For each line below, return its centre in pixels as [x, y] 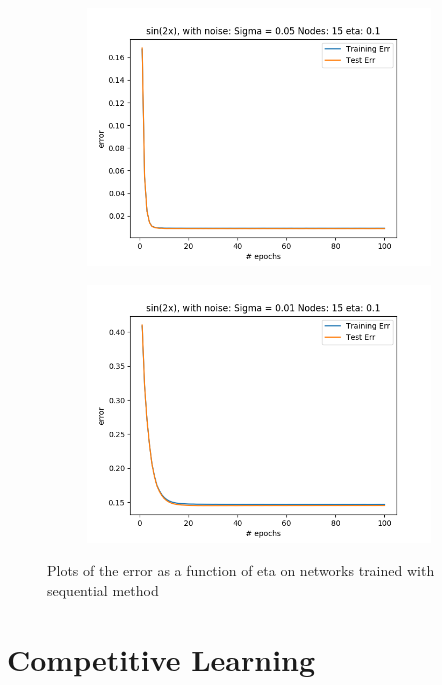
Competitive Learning [161, 658]
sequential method [103, 589]
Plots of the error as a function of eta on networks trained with [241, 570]
